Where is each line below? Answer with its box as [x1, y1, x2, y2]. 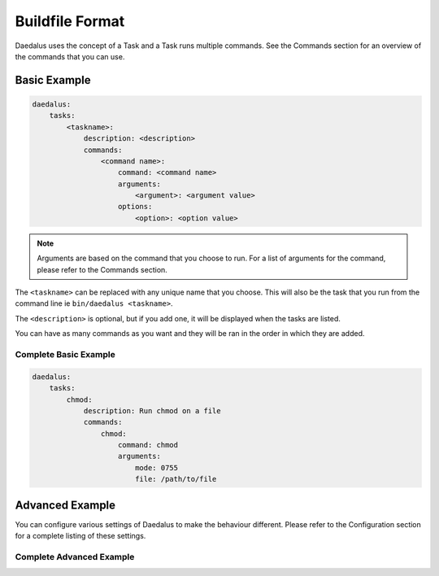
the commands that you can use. [15, 51, 125, 61]
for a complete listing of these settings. [15, 531, 146, 541]
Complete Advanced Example [15, 551, 135, 562]
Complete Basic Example [15, 348, 115, 360]
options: [118, 202, 153, 212]
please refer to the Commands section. [37, 264, 168, 274]
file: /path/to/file [134, 474, 217, 484]
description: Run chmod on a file [83, 406, 221, 415]
